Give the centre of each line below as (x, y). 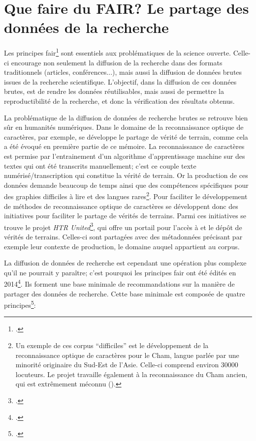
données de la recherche (86, 27)
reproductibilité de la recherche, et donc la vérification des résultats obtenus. (119, 101)
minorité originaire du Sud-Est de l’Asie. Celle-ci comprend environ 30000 (127, 365)
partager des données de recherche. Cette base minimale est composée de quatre (125, 293)
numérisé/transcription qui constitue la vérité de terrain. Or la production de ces (126, 175)
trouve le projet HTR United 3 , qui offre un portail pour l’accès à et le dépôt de (123, 226)
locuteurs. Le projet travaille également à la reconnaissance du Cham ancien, (131, 374)
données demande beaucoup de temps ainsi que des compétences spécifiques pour (126, 185)
